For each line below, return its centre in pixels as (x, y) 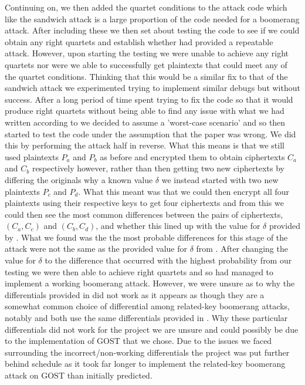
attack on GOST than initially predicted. (79, 375)
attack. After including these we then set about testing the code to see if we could (152, 30)
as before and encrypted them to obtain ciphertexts (192, 156)
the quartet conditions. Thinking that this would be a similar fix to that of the (146, 76)
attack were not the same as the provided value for (96, 249)
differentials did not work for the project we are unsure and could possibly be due (152, 329)
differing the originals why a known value (79, 179)
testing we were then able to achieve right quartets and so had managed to (139, 271)
